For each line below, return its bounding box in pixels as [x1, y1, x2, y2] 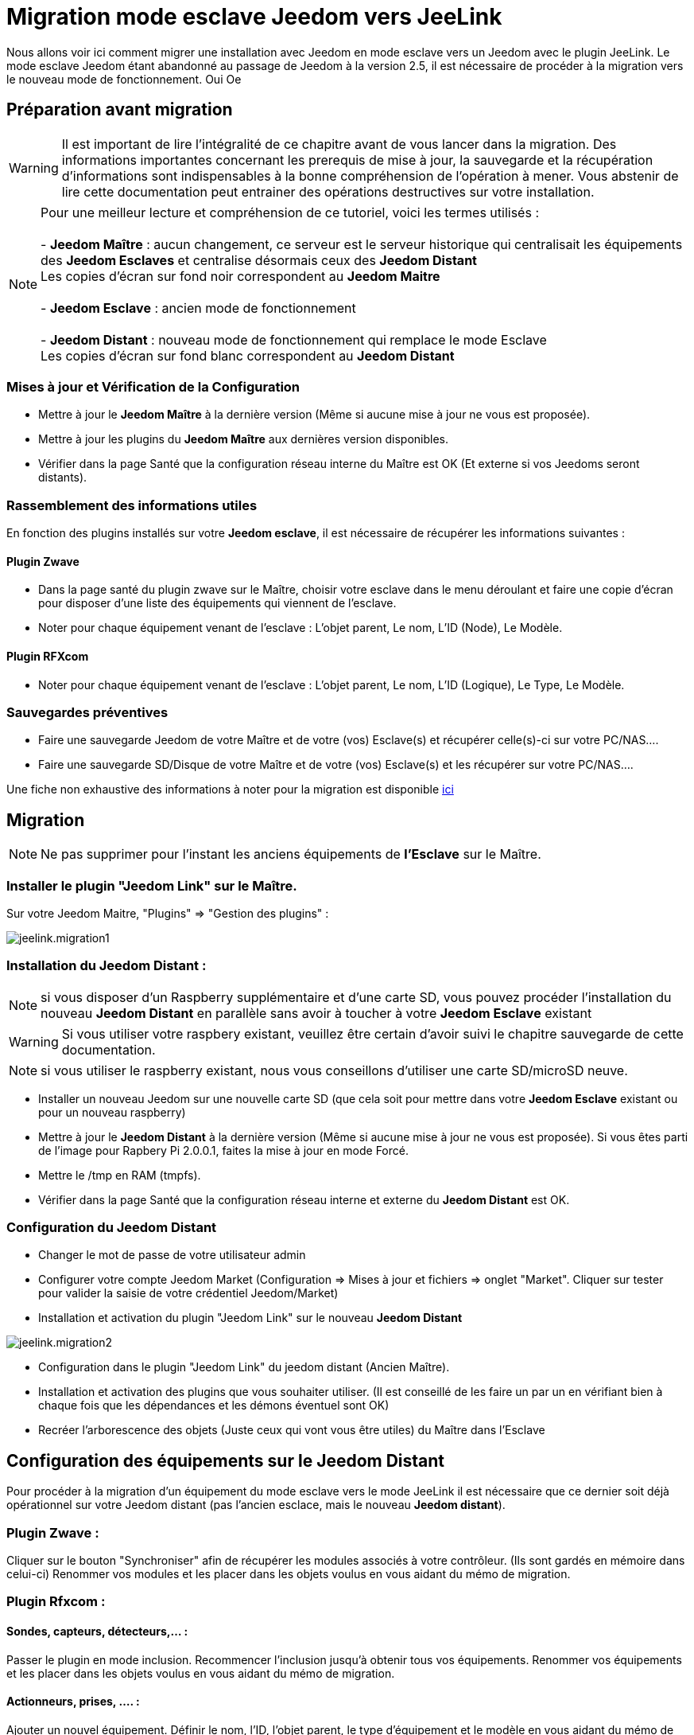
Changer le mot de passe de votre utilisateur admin [38, 1248, 306, 1262]
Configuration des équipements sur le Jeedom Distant [6, 1450, 445, 1471]
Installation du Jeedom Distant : [6, 957, 207, 974]
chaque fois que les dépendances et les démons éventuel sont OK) [38, 1398, 390, 1413]
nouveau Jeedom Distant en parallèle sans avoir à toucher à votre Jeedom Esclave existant [41, 1004, 592, 1021]
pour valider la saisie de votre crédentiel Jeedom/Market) [38, 1286, 339, 1300]
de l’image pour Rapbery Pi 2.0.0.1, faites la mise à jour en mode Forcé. [38, 1143, 409, 1157]
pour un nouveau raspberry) [38, 1105, 186, 1119]
